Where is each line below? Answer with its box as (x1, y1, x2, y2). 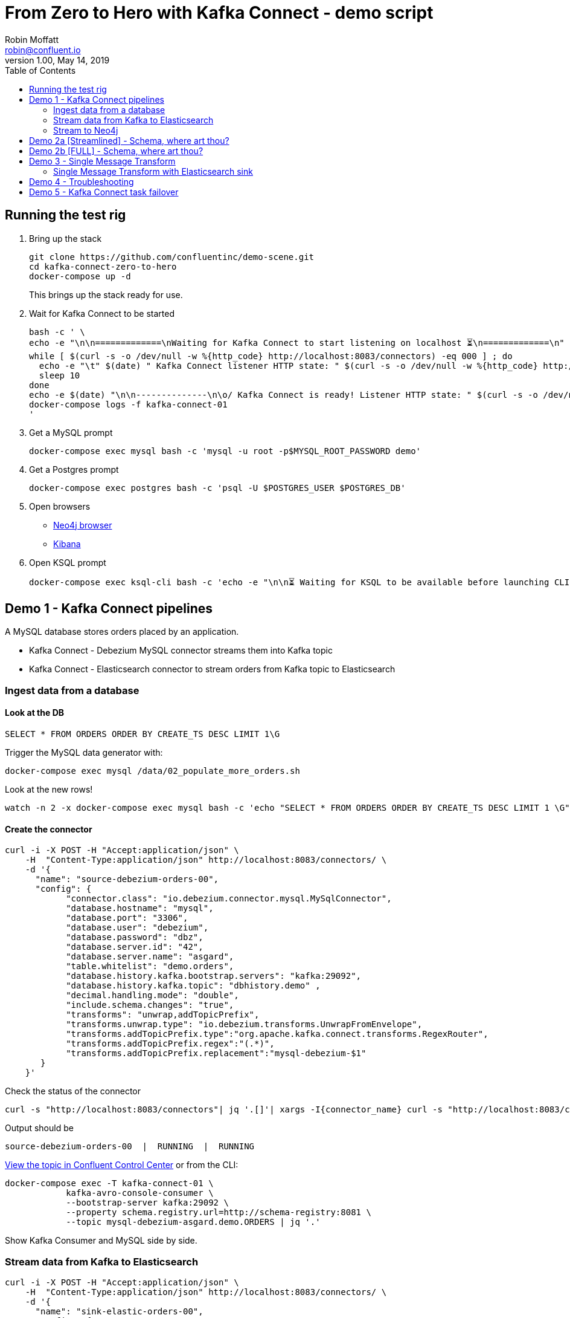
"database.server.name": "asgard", (66, 952, 234, 962)
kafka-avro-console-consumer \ (66, 1188, 214, 1198)
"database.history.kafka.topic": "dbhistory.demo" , (66, 981, 321, 991)
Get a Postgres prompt (29, 464, 119, 475)
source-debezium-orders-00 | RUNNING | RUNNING (5, 1141, 255, 1152)
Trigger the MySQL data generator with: (5, 747, 163, 758)
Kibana (53, 538, 81, 549)
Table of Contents (5, 65, 76, 76)
